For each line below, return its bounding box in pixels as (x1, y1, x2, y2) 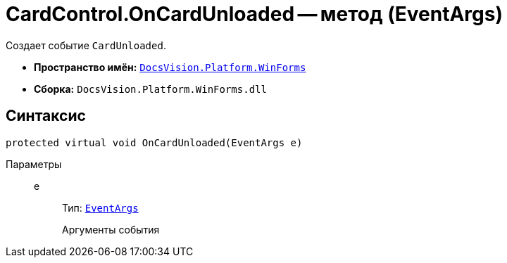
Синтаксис (6, 107, 86, 125)
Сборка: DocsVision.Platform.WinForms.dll (34, 82, 267, 95)
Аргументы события (62, 223, 160, 236)
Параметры (6, 158, 62, 170)
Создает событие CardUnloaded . (6, 39, 166, 51)
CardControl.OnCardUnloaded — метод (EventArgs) (6, 2, 503, 26)
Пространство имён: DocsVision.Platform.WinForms (34, 60, 306, 73)
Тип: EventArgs (62, 201, 139, 214)
